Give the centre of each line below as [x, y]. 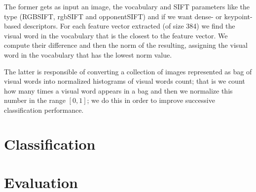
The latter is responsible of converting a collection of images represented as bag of [128, 71]
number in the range [35, 100]
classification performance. [44, 110]
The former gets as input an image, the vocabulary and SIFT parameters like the [127, 6]
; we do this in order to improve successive [151, 100]
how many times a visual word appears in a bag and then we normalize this [118, 90]
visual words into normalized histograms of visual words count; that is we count [125, 81]
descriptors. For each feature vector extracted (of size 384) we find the [129, 26]
